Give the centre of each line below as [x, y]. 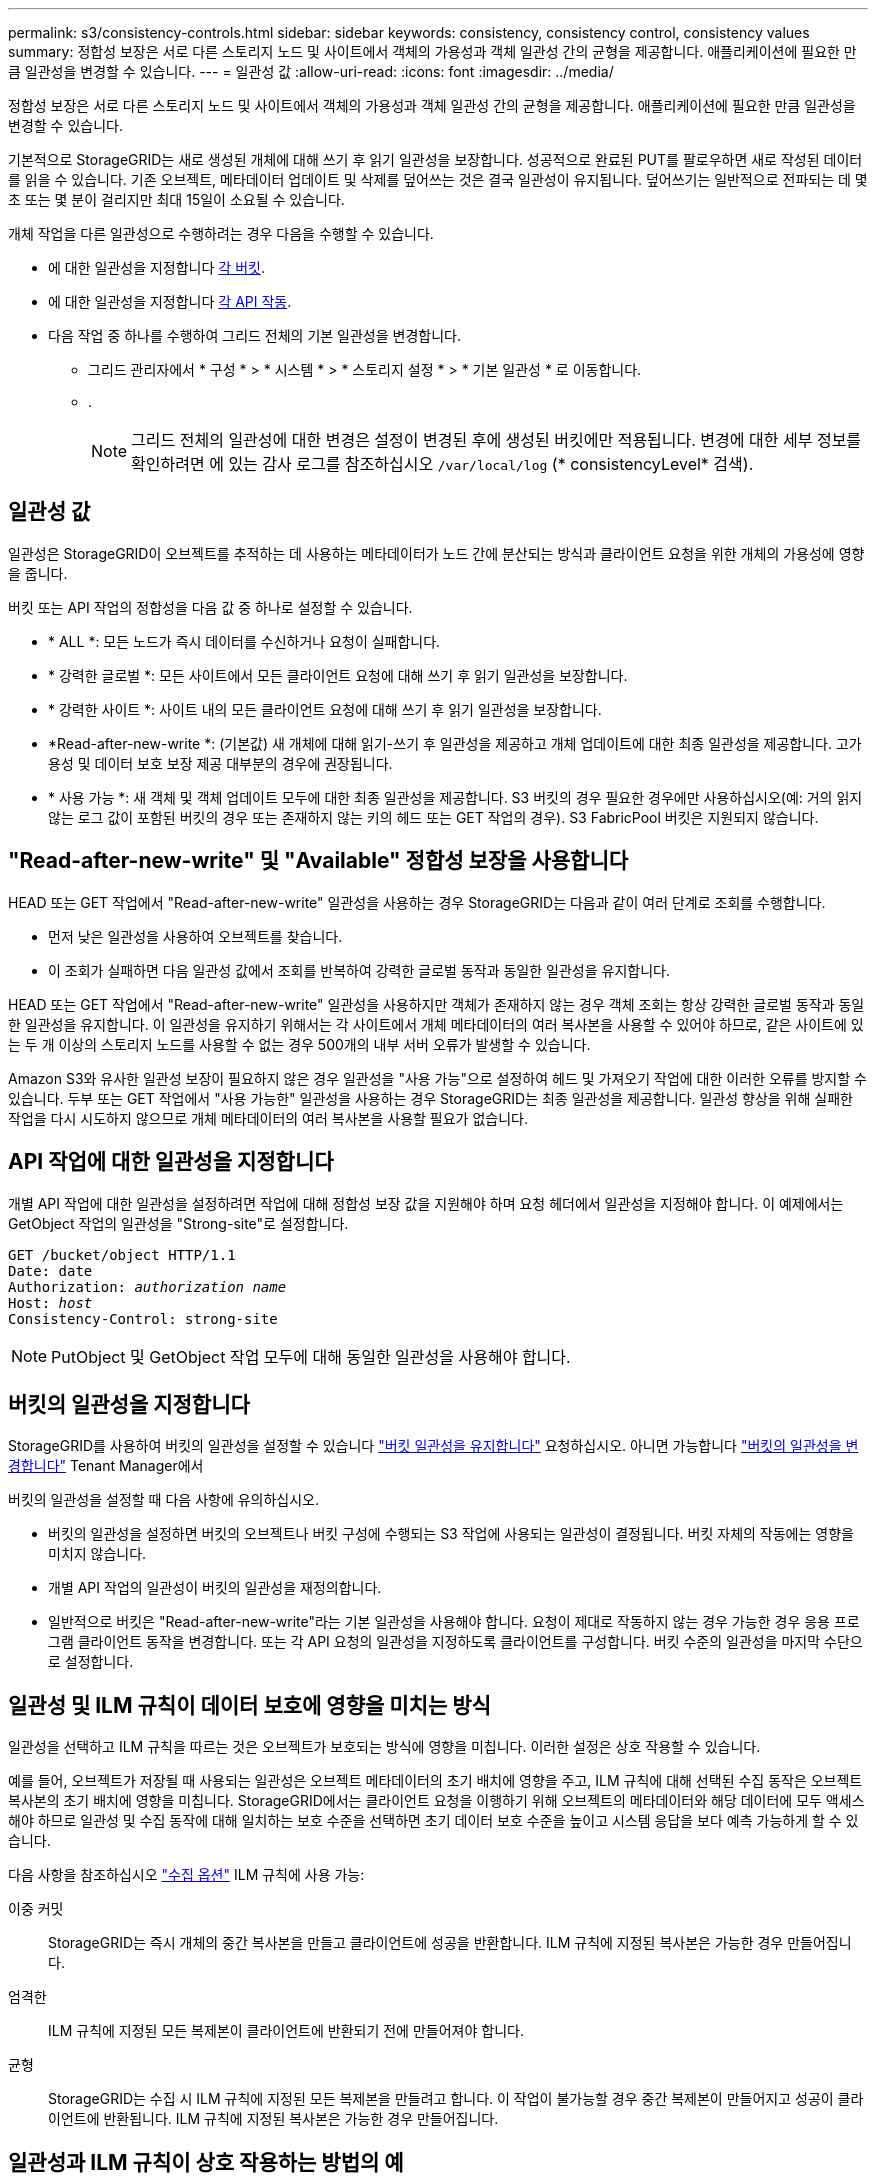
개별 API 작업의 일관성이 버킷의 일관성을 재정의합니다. [215, 1588]
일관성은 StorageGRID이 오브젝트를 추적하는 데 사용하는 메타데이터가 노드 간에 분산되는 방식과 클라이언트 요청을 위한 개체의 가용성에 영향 [436, 553]
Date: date [50, 1270]
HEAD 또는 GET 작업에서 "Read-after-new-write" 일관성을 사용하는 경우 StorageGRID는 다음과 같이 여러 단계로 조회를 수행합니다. [417, 902]
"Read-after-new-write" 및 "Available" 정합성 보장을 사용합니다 [318, 861]
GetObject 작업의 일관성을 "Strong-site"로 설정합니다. [178, 1223]
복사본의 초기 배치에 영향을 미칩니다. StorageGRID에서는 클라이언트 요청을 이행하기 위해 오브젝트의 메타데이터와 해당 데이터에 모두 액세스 [436, 1801]
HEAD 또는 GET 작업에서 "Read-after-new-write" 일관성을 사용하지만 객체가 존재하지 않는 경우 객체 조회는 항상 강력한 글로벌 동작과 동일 [436, 1004]
